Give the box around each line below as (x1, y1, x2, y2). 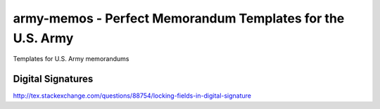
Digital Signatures (13, 73, 94, 85)
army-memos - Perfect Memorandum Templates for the (13, 11, 345, 26)
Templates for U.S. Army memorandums (13, 55, 129, 63)
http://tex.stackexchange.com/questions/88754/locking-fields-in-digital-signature (13, 91, 252, 100)
